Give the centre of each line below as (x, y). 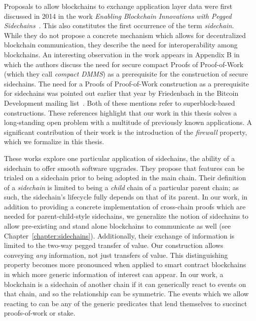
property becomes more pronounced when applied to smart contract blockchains (125, 264)
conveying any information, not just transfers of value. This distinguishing (116, 255)
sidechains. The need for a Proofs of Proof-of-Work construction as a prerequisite (127, 83)
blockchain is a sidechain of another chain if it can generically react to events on (125, 284)
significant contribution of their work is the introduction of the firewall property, (126, 132)
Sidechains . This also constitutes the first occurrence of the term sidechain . (119, 25)
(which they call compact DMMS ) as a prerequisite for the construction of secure (126, 74)
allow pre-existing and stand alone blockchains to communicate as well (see (117, 226)
